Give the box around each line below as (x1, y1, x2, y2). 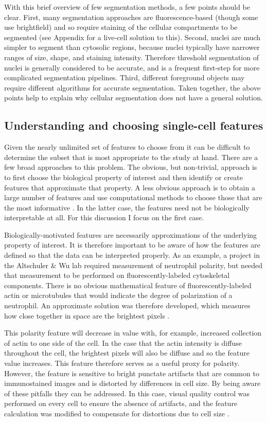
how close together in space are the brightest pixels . (4, 310, 170, 321)
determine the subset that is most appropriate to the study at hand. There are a (4, 151, 258, 162)
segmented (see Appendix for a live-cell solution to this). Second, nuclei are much (4, 31, 261, 42)
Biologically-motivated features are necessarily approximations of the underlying (4, 229, 257, 240)
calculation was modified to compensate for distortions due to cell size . (4, 408, 229, 418)
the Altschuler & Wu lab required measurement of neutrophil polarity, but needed (4, 259, 263, 270)
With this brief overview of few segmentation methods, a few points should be (4, 2, 251, 12)
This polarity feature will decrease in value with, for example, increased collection (4, 327, 262, 338)
